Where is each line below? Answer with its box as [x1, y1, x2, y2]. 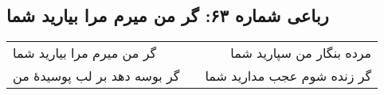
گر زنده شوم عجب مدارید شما [205, 66, 372, 85]
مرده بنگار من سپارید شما [230, 44, 372, 63]
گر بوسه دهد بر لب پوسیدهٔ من [13, 66, 180, 85]
